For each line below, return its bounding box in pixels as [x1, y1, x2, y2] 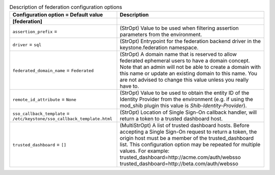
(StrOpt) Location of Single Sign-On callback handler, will [120, 109, 257, 116]
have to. [120, 83, 140, 90]
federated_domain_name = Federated [12, 67, 94, 74]
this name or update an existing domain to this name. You [120, 70, 257, 77]
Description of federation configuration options [9, 4, 122, 11]
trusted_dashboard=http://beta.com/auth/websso [120, 160, 239, 167]
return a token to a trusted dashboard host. [120, 115, 223, 122]
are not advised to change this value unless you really [120, 77, 249, 84]
